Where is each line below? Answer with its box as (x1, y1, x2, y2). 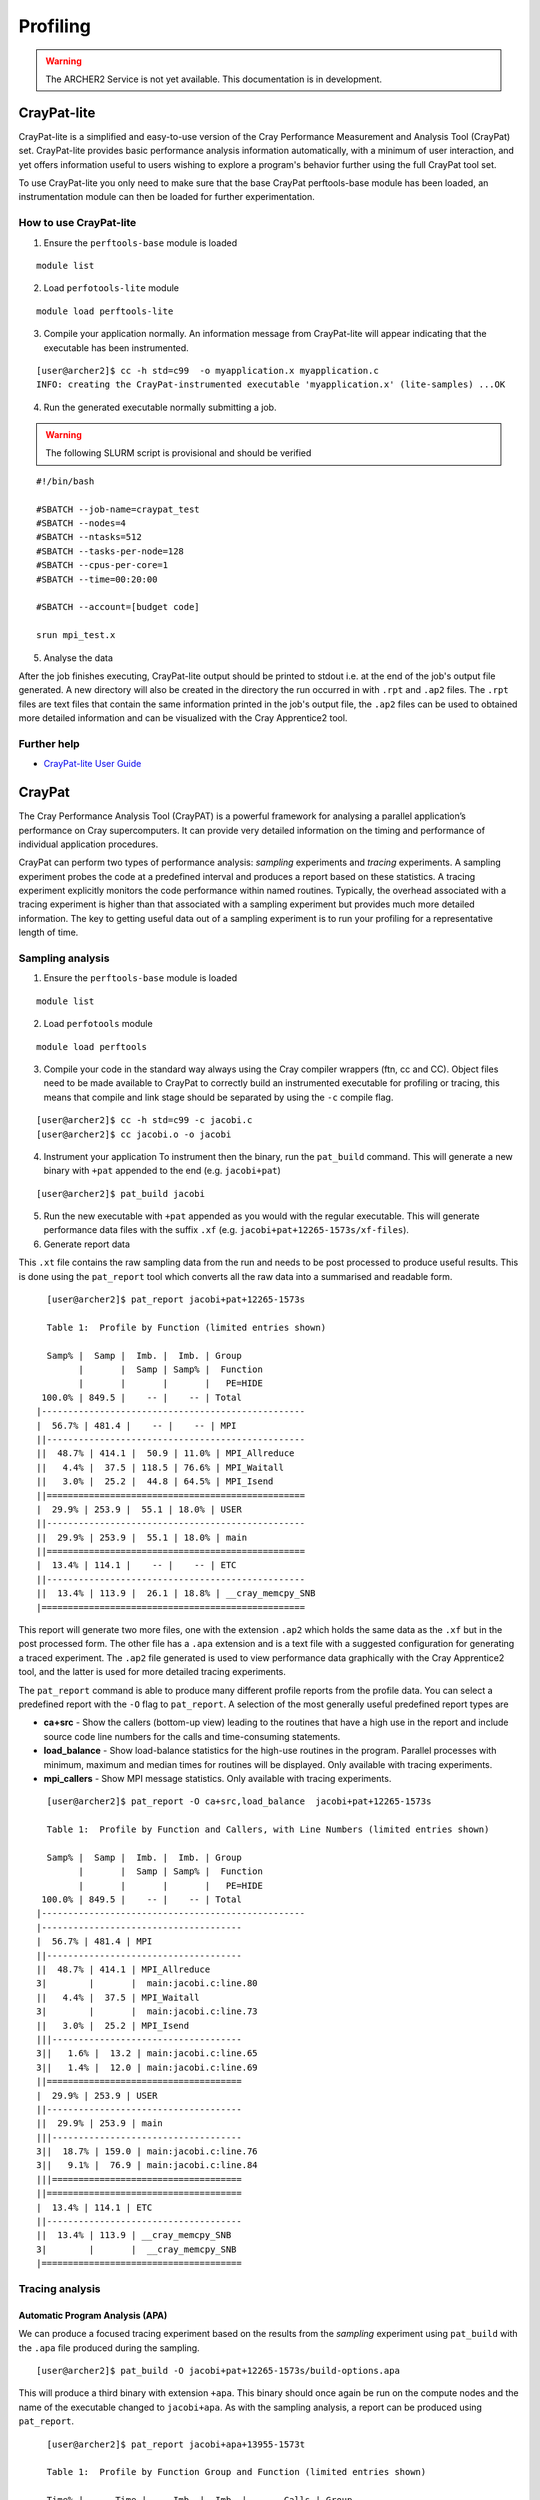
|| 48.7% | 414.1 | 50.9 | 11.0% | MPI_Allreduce (36, 1448, 295, 1459)
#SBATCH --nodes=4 (36, 518, 127, 529)
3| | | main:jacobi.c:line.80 (36, 1978, 259, 1989)
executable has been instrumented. (43, 341, 189, 354)
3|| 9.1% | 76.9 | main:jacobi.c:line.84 (36, 2160, 259, 2171)
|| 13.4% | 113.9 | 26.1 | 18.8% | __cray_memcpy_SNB (36, 1588, 316, 1599)
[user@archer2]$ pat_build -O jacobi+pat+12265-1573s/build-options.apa (36, 2365, 400, 2376)
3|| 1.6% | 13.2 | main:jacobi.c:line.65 (36, 2048, 259, 2059)
